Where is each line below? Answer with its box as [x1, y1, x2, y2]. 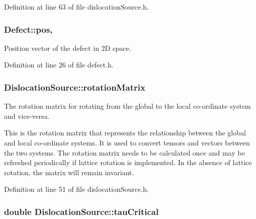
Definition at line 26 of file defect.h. [4, 59, 114, 70]
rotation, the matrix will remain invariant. [4, 167, 134, 177]
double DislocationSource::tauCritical [4, 205, 159, 217]
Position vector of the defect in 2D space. [4, 42, 131, 53]
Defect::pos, [4, 23, 53, 35]
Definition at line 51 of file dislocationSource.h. [4, 184, 149, 194]
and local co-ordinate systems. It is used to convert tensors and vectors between [4, 137, 250, 148]
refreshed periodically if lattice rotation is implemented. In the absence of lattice [4, 157, 252, 168]
